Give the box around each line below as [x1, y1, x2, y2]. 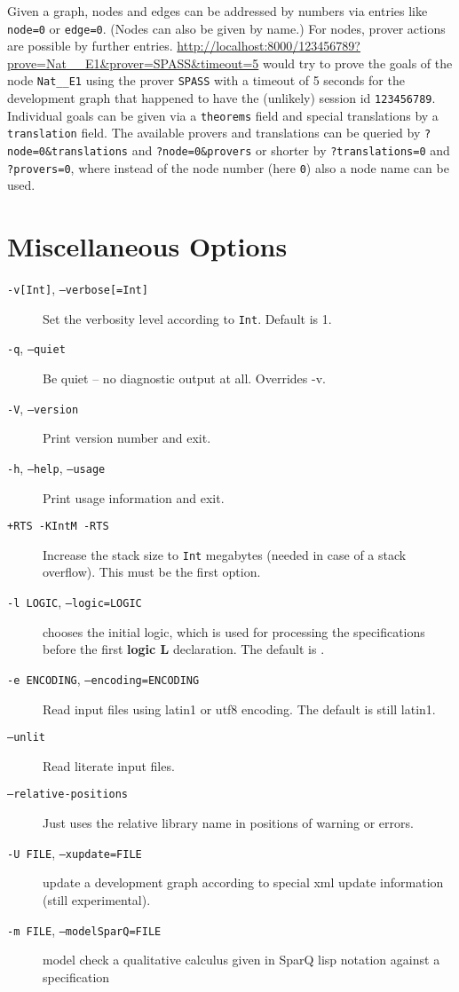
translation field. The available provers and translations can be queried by [7, 123, 421, 142]
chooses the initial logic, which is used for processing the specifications [43, 622, 425, 641]
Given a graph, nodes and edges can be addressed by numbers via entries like [7, 2, 428, 20]
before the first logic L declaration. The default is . [43, 640, 325, 658]
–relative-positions [7, 788, 129, 801]
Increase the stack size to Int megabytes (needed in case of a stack [43, 545, 407, 563]
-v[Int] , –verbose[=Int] [7, 279, 148, 298]
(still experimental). [43, 890, 151, 909]
